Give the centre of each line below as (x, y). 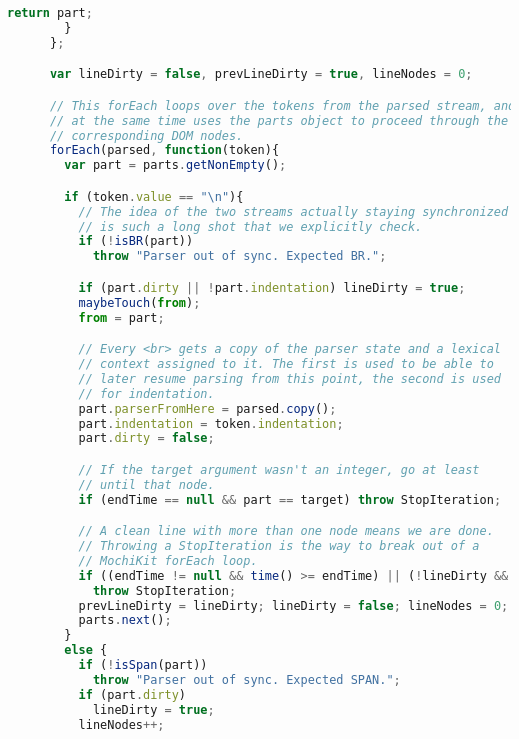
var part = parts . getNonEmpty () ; (175, 165)
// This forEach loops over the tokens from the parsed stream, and (282, 105)
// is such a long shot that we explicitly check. (250, 226)
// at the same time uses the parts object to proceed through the (279, 120)
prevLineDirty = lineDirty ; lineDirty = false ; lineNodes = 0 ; (293, 605)
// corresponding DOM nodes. (146, 135)
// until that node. (146, 484)
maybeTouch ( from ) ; (139, 302)
